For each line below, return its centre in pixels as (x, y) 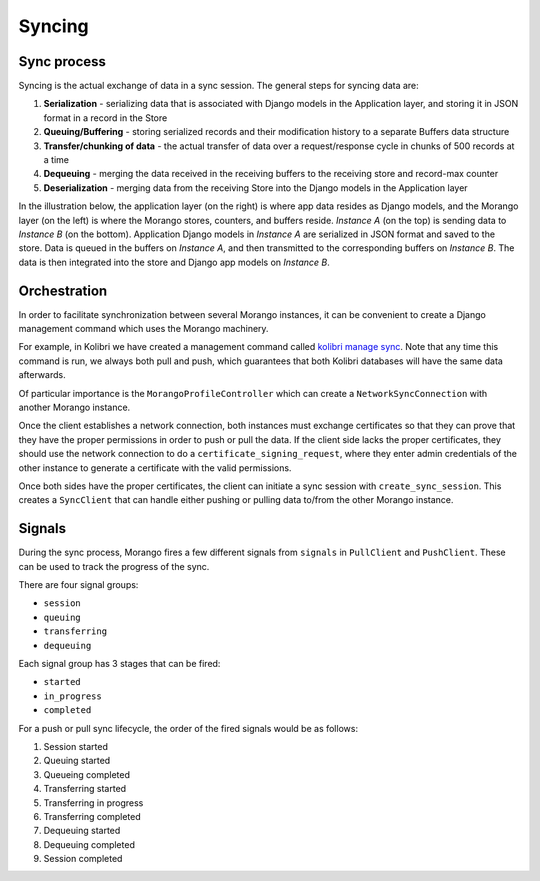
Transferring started (85, 789)
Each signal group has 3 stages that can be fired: (119, 663)
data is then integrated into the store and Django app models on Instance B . (174, 262)
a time (56, 160)
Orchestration (63, 290)
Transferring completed (92, 816)
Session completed (83, 859)
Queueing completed (86, 774)
